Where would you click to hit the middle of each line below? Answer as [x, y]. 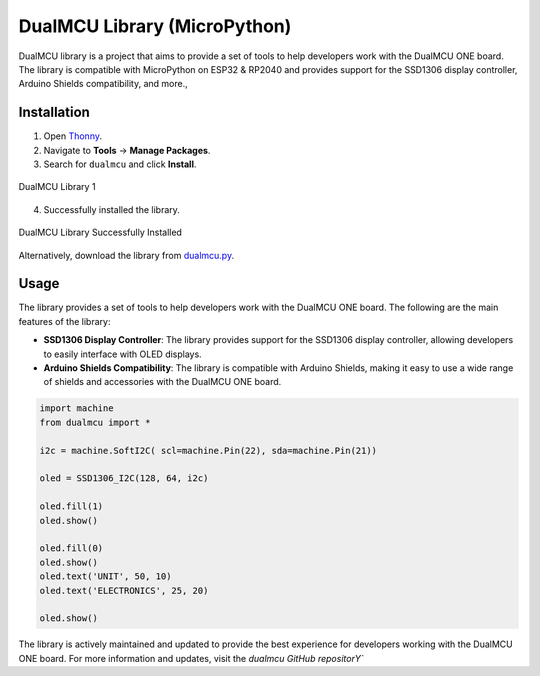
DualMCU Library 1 [57, 187]
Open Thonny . [73, 136]
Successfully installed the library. [111, 209]
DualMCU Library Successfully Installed [100, 232]
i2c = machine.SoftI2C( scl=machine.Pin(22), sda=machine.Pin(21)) [208, 450]
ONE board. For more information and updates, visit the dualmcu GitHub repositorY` [191, 658]
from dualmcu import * [95, 422]
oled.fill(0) [71, 548]
